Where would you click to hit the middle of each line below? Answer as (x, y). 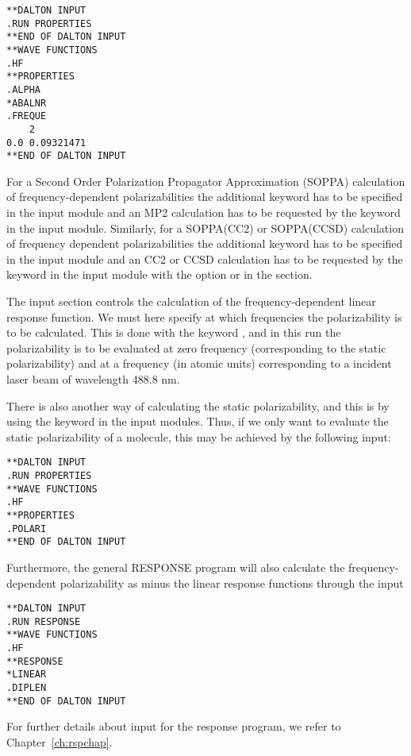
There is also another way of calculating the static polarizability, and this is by (198, 405)
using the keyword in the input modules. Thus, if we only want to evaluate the (198, 421)
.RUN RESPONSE (44, 621)
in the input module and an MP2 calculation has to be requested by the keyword (204, 212)
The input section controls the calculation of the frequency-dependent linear (191, 301)
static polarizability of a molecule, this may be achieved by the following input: (199, 436)
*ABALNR (27, 103)
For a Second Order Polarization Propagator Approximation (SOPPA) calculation (206, 181)
